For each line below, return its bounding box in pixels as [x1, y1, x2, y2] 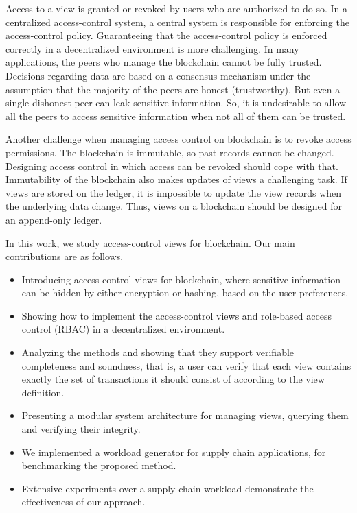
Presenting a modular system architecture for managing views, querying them [21, 408, 349, 422]
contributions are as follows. [5, 249, 124, 263]
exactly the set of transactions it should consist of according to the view [21, 372, 325, 386]
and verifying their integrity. [21, 422, 141, 436]
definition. [21, 385, 65, 399]
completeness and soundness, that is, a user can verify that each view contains [21, 358, 352, 372]
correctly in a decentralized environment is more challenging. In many [5, 41, 299, 56]
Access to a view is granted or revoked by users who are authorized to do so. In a [5, 1, 348, 15]
